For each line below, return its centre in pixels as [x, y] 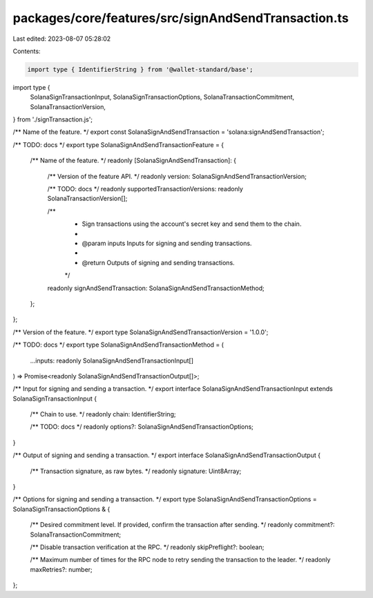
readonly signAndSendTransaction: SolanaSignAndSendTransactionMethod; [156, 288]
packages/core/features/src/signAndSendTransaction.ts [181, 18]
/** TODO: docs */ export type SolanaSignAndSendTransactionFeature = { [118, 144]
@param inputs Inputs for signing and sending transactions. [167, 243]
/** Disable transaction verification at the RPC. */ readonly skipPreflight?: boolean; [147, 547]
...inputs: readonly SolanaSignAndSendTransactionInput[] [112, 360]
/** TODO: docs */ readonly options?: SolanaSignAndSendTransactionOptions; [142, 427]
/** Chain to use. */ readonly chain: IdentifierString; [103, 414]
